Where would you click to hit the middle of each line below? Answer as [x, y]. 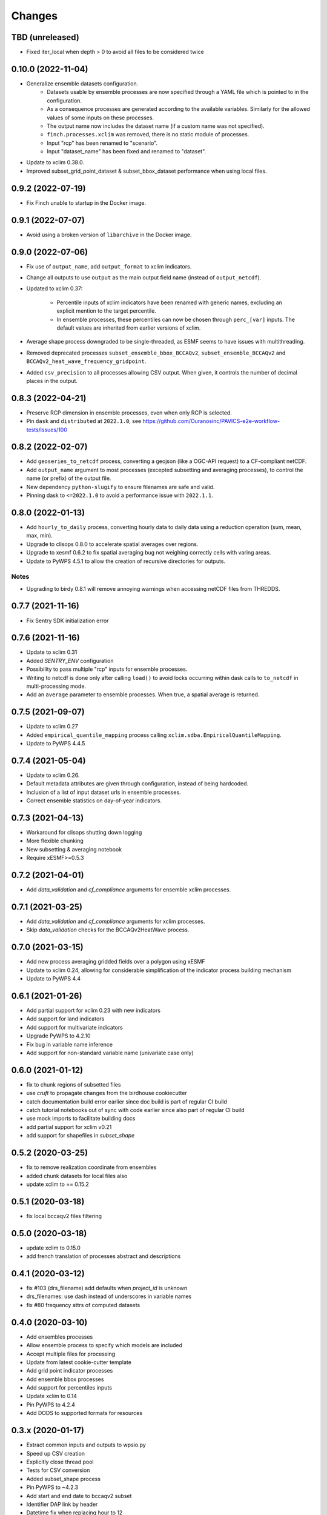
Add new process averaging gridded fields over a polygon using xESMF [116, 962]
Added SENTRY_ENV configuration [70, 661]
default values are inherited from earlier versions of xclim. [129, 328]
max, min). [39, 536]
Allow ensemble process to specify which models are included [104, 1345]
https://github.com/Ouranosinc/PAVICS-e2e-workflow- [211, 421]
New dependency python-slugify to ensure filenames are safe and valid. [121, 487]
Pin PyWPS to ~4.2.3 [52, 1487]
